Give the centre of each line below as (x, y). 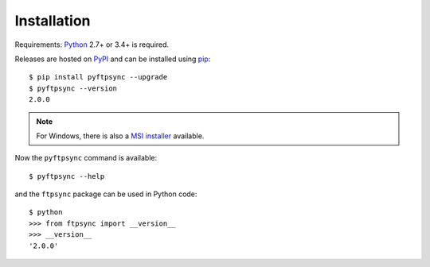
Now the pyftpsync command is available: (86, 158)
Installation (53, 21)
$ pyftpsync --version (73, 88)
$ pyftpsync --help (67, 176)
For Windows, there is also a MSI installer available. (120, 136)
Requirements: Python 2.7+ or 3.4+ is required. (92, 44)
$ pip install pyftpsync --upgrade (98, 77)
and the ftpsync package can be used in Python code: (106, 194)
